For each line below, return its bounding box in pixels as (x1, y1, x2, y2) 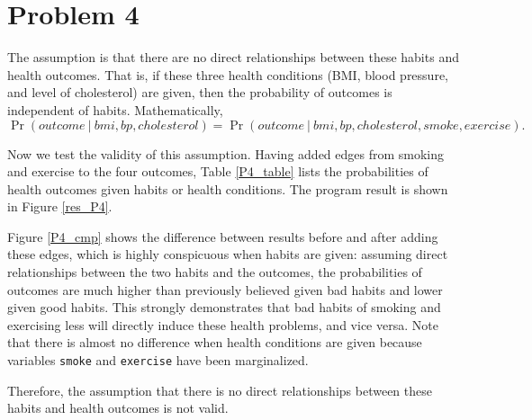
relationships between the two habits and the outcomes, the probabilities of (7, 263, 422, 281)
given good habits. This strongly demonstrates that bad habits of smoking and (7, 298, 441, 317)
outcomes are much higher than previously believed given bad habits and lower (7, 280, 443, 299)
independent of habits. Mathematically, (7, 100, 223, 119)
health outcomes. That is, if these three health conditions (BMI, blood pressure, (7, 65, 448, 84)
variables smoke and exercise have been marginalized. (7, 351, 309, 370)
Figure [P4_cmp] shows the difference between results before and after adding (7, 227, 438, 246)
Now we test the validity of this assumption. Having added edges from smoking (7, 144, 445, 163)
